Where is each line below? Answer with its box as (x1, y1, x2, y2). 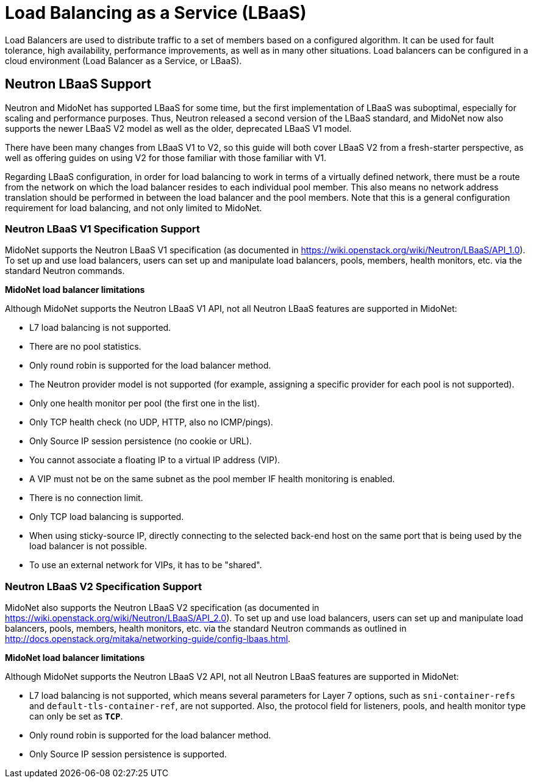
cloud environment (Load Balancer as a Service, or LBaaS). (5, 55, 242, 66)
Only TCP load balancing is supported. (29, 511, 184, 522)
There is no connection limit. (29, 493, 143, 503)
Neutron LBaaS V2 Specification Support (5, 580, 202, 593)
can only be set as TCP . (29, 711, 123, 722)
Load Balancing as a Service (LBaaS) (5, 2, 307, 23)
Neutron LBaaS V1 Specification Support (5, 222, 200, 235)
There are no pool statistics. (29, 341, 141, 352)
